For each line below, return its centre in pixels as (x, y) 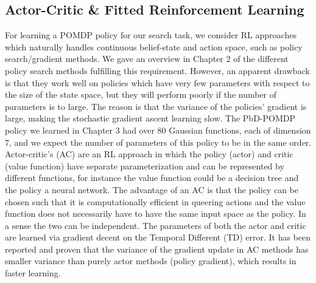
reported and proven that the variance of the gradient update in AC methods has (157, 249)
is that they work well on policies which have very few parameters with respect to (157, 82)
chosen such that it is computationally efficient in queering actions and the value (155, 201)
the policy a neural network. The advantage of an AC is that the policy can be (152, 189)
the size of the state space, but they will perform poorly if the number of (141, 94)
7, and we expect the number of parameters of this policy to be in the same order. (158, 142)
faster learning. (33, 273)
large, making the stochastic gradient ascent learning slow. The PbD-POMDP (150, 118)
